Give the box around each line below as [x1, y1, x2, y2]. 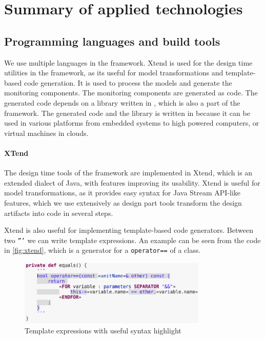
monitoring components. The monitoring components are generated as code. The [4, 87, 258, 98]
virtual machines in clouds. [4, 127, 89, 138]
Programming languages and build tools [4, 33, 220, 49]
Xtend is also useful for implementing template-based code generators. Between [4, 225, 253, 235]
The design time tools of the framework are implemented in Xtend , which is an [4, 167, 253, 178]
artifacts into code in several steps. [4, 207, 113, 218]
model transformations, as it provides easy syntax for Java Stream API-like [4, 187, 241, 198]
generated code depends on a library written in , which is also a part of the [4, 97, 240, 108]
